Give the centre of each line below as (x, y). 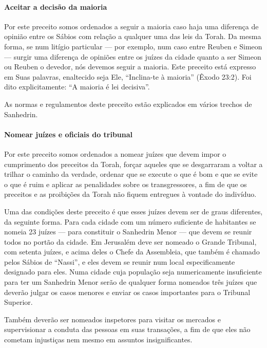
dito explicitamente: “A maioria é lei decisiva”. (77, 87)
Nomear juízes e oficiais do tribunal (69, 134)
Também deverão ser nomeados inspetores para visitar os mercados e (112, 319)
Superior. (18, 302)
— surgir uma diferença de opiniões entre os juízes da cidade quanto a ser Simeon (133, 56)
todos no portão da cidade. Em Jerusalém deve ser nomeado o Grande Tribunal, (130, 241)
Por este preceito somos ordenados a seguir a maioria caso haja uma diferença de (131, 26)
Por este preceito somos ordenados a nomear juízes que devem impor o (115, 153)
